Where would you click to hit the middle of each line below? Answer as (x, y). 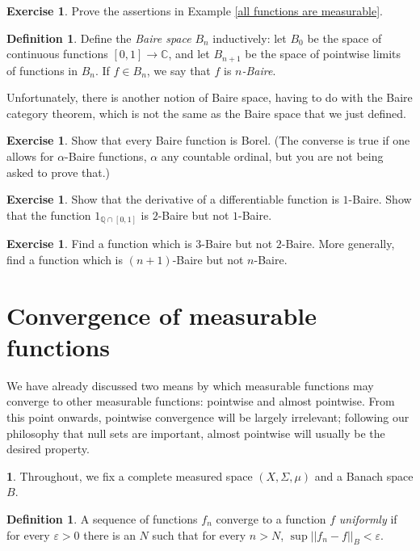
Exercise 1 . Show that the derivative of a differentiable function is (173, 199)
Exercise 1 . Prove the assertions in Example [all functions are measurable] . (195, 11)
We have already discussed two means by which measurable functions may (190, 385)
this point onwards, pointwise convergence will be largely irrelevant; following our (208, 417)
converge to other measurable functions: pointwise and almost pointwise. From (201, 401)
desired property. (48, 449)
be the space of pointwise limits (323, 54)
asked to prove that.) (59, 172)
